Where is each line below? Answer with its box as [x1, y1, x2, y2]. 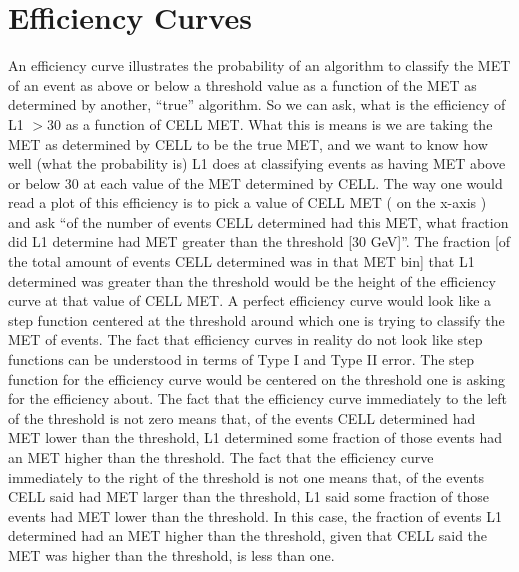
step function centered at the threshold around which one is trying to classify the [8, 309, 505, 330]
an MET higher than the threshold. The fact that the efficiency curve [8, 447, 434, 467]
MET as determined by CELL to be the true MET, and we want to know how [8, 133, 488, 154]
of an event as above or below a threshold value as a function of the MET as [8, 74, 477, 95]
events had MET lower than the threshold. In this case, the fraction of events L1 [8, 505, 502, 526]
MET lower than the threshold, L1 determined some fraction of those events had [8, 427, 502, 448]
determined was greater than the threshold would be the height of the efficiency [8, 270, 496, 291]
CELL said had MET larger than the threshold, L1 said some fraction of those [8, 486, 490, 507]
